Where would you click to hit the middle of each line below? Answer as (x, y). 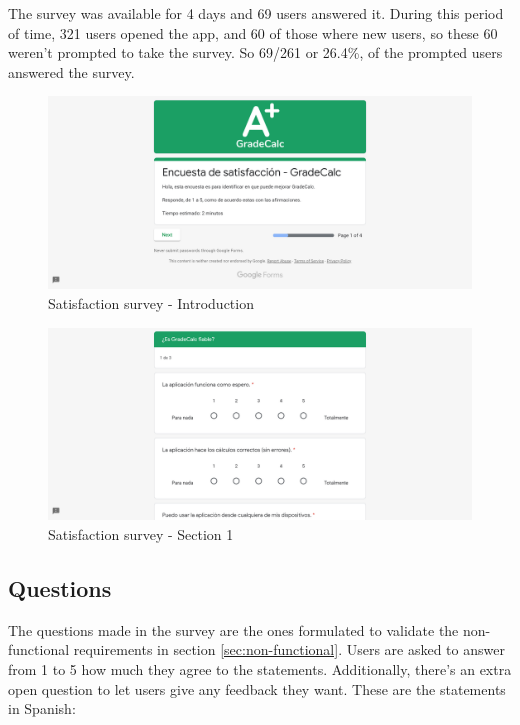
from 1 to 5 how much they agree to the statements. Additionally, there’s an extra (260, 669)
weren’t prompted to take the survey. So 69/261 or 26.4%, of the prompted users (255, 52)
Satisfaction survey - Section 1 (141, 534)
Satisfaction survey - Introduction (151, 302)
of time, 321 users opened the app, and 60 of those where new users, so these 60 (253, 32)
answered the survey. (71, 71)
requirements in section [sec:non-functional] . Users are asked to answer (289, 649)
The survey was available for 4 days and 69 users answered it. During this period (256, 13)
